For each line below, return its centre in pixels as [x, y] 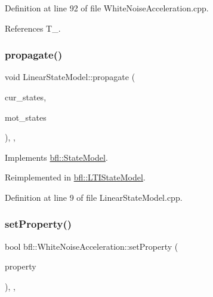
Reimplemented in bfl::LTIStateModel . [75, 177]
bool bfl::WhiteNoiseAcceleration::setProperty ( [92, 246]
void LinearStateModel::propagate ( [70, 77]
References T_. [33, 28]
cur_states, [26, 97]
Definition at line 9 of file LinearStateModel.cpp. [94, 197]
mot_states [26, 117]
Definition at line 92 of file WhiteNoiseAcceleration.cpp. [107, 8]
